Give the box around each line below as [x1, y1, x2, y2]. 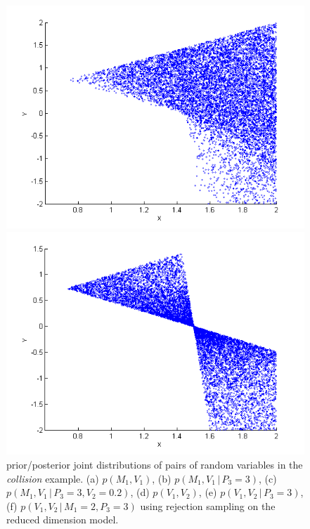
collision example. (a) [6, 471, 99, 485]
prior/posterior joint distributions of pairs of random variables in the [6, 457, 303, 472]
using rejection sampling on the [140, 498, 276, 513]
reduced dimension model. [6, 512, 119, 527]
